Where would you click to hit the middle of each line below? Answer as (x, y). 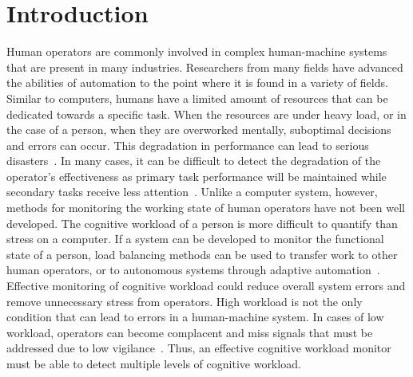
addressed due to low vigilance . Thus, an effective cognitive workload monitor (199, 348)
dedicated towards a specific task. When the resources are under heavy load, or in (206, 114)
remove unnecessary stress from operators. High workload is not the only (185, 301)
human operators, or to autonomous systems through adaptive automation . (193, 270)
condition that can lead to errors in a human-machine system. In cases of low (195, 317)
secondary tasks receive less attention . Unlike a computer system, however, (192, 192)
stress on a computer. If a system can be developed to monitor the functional (195, 239)
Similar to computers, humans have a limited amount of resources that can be (197, 98)
